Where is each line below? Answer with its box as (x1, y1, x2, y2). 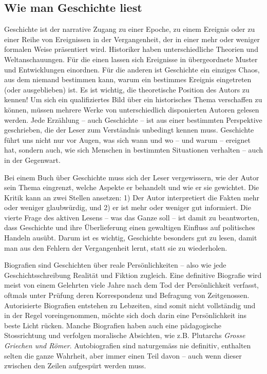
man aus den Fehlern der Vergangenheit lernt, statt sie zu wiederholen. (4, 242, 227, 253)
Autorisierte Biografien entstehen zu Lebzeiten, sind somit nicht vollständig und (4, 300, 256, 310)
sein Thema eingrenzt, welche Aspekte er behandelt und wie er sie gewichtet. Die (4, 182, 259, 193)
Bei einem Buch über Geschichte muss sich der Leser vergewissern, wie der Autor (4, 172, 259, 182)
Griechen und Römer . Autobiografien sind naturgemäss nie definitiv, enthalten (4, 340, 251, 351)
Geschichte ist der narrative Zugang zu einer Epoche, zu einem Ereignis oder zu (4, 24, 255, 34)
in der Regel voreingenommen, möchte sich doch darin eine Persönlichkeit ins (4, 310, 247, 321)
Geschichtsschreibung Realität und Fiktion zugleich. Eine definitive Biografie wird (4, 269, 262, 280)
